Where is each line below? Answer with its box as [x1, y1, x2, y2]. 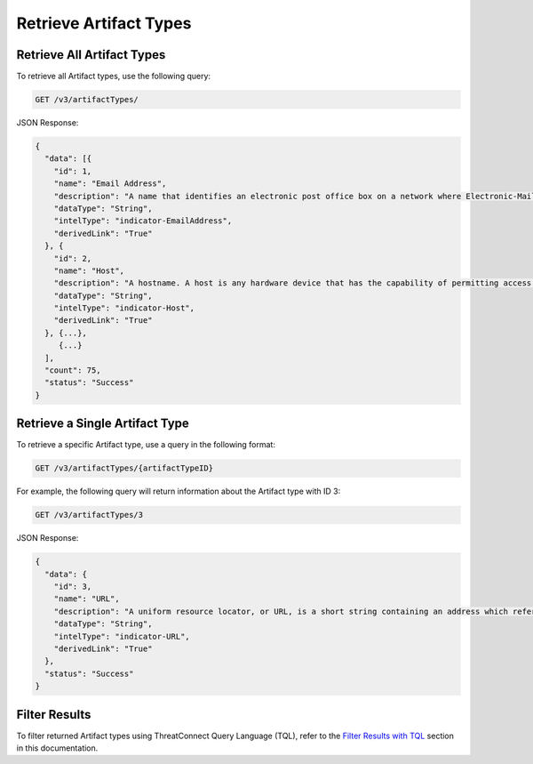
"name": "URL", [53, 594, 120, 604]
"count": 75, [44, 366, 101, 375]
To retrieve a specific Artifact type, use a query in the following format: [16, 439, 275, 450]
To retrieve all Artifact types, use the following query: [16, 71, 211, 82]
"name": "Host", [53, 265, 124, 276]
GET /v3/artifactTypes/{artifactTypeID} [35, 463, 213, 473]
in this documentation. [16, 743, 99, 753]
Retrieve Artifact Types [16, 13, 192, 33]
